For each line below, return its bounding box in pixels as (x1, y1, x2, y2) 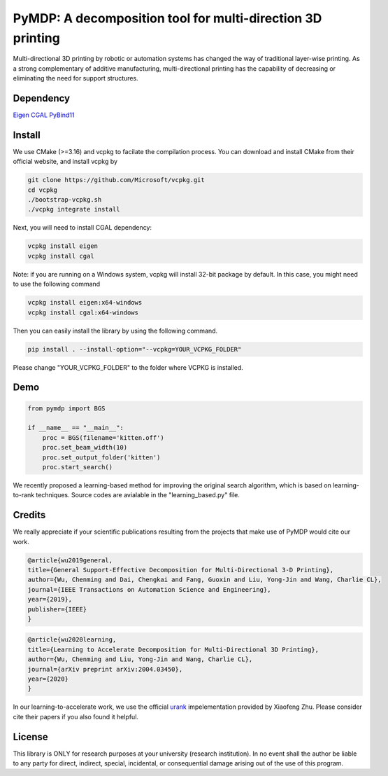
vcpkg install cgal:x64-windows (27, 308, 139, 317)
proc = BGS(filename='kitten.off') (42, 434, 164, 441)
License (13, 730, 48, 742)
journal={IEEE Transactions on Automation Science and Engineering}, (27, 586, 271, 593)
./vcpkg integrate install (27, 205, 120, 214)
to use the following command (13, 280, 101, 289)
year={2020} (27, 675, 69, 683)
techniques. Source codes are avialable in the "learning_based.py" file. (36, 491, 240, 499)
